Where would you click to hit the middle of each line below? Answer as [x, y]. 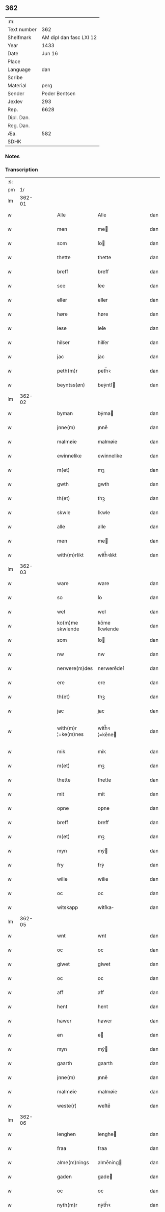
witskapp [68, 907]
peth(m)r [67, 371]
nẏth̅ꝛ [104, 1205]
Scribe [15, 77]
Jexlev [15, 102]
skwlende [68, 629]
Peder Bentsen [59, 93]
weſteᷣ [104, 1106]
